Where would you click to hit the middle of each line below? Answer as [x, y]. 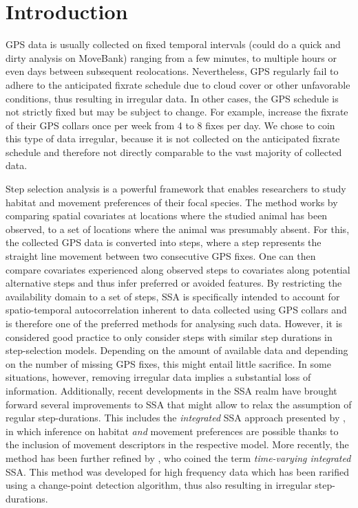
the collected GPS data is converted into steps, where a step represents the [164, 242]
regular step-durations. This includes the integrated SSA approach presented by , [176, 418]
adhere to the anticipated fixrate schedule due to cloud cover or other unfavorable [178, 84]
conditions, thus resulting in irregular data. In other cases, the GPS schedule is [172, 98]
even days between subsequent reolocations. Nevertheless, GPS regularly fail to [172, 71]
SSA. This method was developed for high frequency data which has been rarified [177, 471]
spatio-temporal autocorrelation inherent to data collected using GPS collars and [176, 310]
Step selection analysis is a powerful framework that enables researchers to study [176, 189]
